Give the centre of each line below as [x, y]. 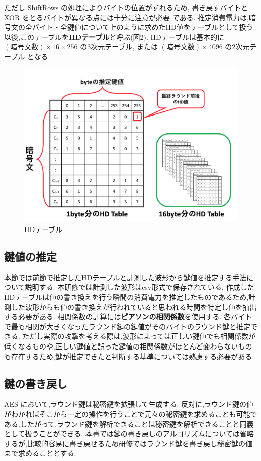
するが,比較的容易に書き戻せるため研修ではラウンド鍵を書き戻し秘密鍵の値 [128, 443]
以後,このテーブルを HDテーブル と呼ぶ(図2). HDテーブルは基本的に [114, 36]
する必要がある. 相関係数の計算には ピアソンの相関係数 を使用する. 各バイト [128, 317]
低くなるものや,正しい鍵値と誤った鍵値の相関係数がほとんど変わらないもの [128, 346]
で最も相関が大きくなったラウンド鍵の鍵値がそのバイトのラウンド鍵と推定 [127, 326]
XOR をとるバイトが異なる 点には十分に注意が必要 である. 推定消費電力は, [126, 17]
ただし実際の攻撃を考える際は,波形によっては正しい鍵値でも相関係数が [139, 336]
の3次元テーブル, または [119, 46]
